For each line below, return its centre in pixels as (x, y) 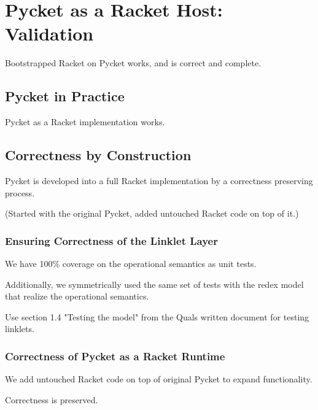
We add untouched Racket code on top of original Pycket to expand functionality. (159, 379)
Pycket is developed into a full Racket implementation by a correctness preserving (159, 180)
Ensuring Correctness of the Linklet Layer (111, 240)
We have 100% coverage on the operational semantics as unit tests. (131, 263)
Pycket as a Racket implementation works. (85, 122)
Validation (49, 33)
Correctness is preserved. (52, 399)
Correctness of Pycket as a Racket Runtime (115, 356)
